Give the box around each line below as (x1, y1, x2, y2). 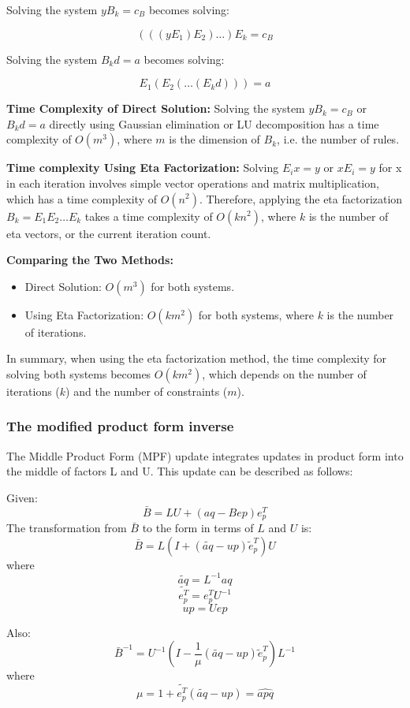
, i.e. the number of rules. (277, 131, 400, 147)
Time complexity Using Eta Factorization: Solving (6, 159, 279, 176)
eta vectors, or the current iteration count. (6, 225, 211, 241)
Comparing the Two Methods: (6, 252, 173, 268)
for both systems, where (198, 306, 314, 322)
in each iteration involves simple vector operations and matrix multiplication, (6, 174, 379, 191)
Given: (6, 489, 38, 505)
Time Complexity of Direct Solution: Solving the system (6, 100, 305, 117)
